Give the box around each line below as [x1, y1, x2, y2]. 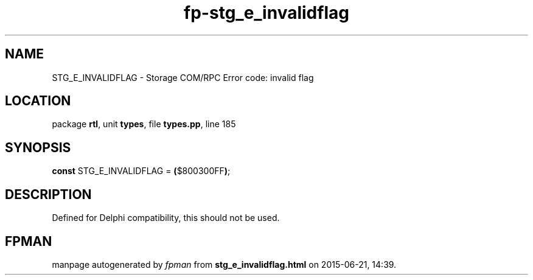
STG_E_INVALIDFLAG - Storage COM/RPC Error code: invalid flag [52, 72, 314, 83]
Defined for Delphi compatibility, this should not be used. [52, 212, 280, 223]
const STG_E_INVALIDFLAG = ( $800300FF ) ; [52, 166, 231, 177]
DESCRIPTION [5, 186, 92, 202]
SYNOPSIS [5, 139, 71, 155]
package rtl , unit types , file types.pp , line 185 [52, 119, 236, 130]
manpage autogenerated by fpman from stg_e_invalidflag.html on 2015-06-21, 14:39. [52, 259, 397, 270]
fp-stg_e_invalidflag [184, 2, 349, 23]
